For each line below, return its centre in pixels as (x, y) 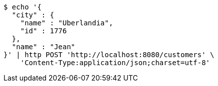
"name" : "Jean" (43, 47)
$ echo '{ (22, 7)
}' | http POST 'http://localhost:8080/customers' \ (109, 55)
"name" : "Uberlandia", (67, 23)
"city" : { (33, 15)
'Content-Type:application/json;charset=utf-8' (115, 63)
